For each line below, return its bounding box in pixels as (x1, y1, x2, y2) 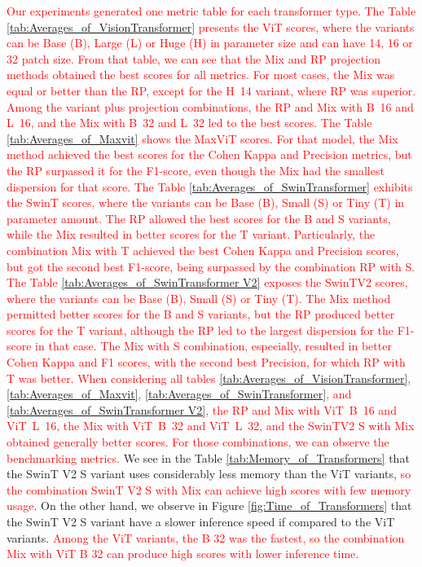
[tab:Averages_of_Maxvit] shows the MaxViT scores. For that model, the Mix (7, 130, 398, 147)
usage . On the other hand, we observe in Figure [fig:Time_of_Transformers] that (7, 497, 412, 514)
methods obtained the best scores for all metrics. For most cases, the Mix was (7, 66, 395, 83)
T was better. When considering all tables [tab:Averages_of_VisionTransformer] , (7, 369, 411, 386)
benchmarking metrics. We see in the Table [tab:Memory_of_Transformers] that (7, 449, 410, 466)
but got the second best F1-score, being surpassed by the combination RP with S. (7, 257, 415, 275)
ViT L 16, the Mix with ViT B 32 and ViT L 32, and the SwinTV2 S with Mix (7, 417, 415, 434)
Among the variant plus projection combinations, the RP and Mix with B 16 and (7, 98, 414, 115)
